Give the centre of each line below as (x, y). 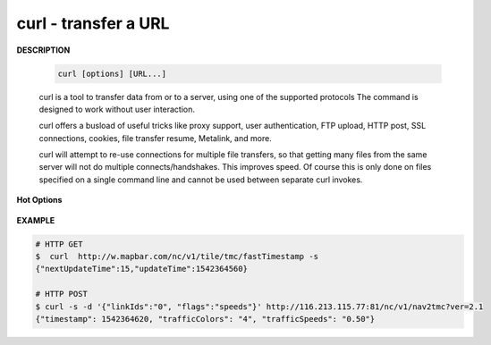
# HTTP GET (59, 244)
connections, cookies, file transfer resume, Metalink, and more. (155, 138)
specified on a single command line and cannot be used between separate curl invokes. (201, 180)
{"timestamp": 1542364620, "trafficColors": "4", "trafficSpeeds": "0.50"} (205, 319)
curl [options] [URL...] (112, 73)
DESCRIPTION (43, 50)
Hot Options (39, 200)
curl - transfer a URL (93, 23)
